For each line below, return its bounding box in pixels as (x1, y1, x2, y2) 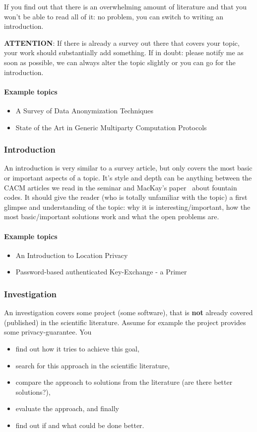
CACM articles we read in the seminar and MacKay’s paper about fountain (4, 182, 237, 192)
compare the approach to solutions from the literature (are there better (15, 377, 233, 387)
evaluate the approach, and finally (15, 403, 119, 414)
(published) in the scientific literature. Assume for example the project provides (4, 317, 246, 327)
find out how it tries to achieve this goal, (15, 343, 139, 353)
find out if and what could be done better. (15, 420, 144, 430)
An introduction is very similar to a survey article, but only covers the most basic (4, 163, 253, 173)
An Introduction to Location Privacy (15, 250, 128, 260)
